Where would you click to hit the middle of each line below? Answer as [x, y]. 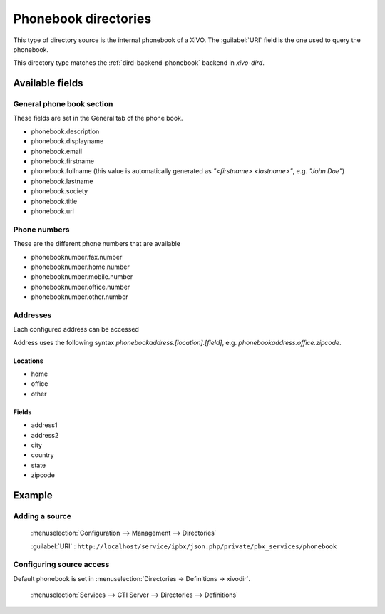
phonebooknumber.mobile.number [82, 277]
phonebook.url [52, 211]
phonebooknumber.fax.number [77, 257]
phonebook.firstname [63, 161]
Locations [29, 361]
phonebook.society [60, 191]
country [42, 455]
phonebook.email [56, 151]
